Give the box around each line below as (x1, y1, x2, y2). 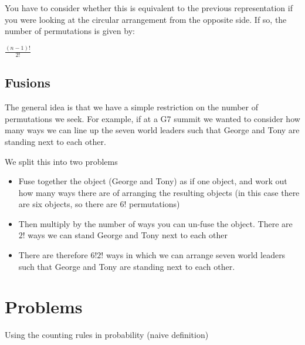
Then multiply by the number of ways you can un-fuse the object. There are (18, 217, 293, 229)
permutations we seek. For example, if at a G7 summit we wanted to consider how (5, 112, 300, 124)
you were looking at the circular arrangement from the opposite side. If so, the (5, 13, 287, 25)
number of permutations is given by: (5, 25, 135, 37)
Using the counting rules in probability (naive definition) (5, 329, 209, 341)
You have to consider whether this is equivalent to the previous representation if (5, 2, 293, 13)
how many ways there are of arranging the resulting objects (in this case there (18, 186, 300, 198)
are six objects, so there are (18, 198, 117, 210)
